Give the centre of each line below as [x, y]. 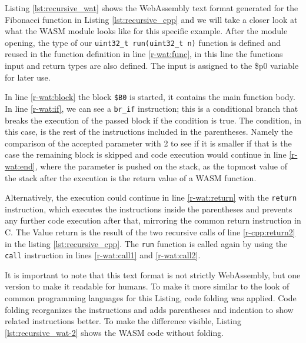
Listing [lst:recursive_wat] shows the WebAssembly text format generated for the [152, 8]
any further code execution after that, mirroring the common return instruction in [153, 220]
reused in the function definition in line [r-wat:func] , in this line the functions [144, 54]
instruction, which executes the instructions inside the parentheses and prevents [149, 209]
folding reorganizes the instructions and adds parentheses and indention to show [149, 309]
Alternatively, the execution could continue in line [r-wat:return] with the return [151, 197]
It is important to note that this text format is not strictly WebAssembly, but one [153, 274]
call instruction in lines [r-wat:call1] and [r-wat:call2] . [103, 255]
